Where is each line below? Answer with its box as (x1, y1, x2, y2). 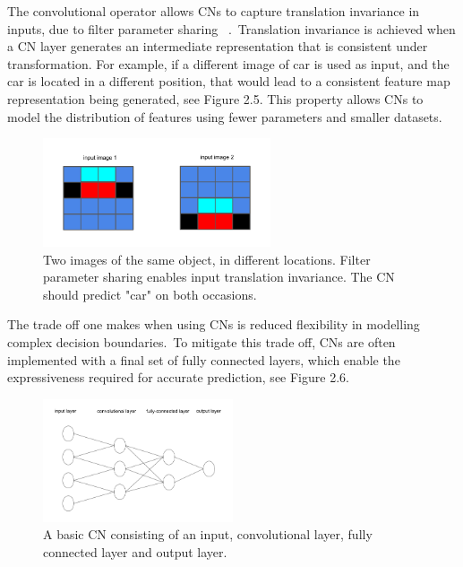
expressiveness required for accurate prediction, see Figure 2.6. (7, 368, 349, 387)
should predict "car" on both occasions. (43, 284, 257, 303)
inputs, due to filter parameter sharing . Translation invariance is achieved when (7, 19, 456, 38)
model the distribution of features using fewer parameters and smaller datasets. (7, 107, 442, 126)
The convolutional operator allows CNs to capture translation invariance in (7, 2, 420, 20)
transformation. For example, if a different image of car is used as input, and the (7, 54, 450, 73)
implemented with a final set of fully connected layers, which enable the (7, 350, 400, 369)
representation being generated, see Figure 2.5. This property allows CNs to (7, 89, 424, 108)
